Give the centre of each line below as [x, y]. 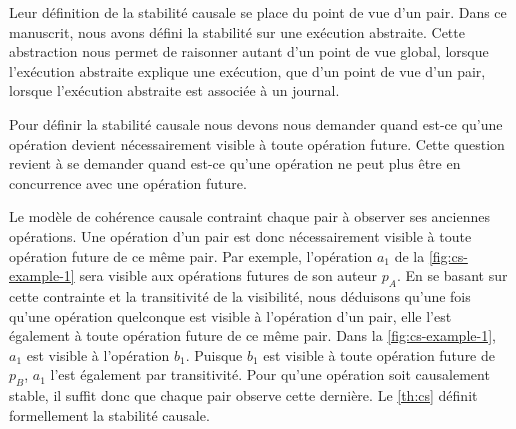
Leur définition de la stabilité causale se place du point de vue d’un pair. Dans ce [258, 12]
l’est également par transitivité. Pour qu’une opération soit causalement [270, 374]
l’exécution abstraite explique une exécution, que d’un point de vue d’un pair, [247, 70]
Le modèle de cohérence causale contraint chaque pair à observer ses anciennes [249, 216]
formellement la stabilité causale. [109, 414]
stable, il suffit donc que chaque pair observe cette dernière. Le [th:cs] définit [243, 395]
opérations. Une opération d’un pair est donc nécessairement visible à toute [240, 235]
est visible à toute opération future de [379, 354]
